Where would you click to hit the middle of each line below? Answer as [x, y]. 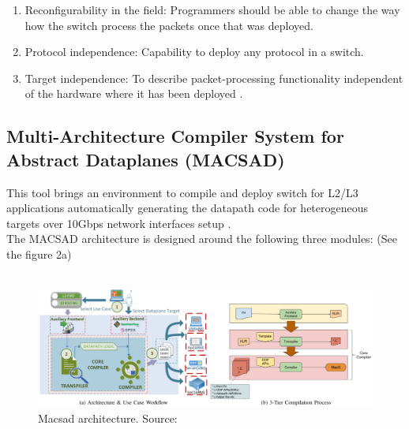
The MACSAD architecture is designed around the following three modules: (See [202, 239]
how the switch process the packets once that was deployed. [169, 25]
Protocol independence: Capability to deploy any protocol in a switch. [194, 52]
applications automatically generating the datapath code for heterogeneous [188, 208]
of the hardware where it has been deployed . [134, 93]
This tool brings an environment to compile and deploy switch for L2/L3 [182, 192]
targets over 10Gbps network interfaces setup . [119, 223]
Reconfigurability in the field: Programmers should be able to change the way [212, 9]
